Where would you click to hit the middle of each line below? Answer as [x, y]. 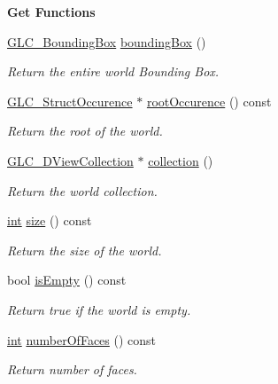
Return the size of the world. [85, 250]
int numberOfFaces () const [82, 339]
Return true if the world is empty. [99, 309]
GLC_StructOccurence [70, 101]
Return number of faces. [72, 369]
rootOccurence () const [209, 101]
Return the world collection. [82, 190]
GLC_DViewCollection [70, 160]
